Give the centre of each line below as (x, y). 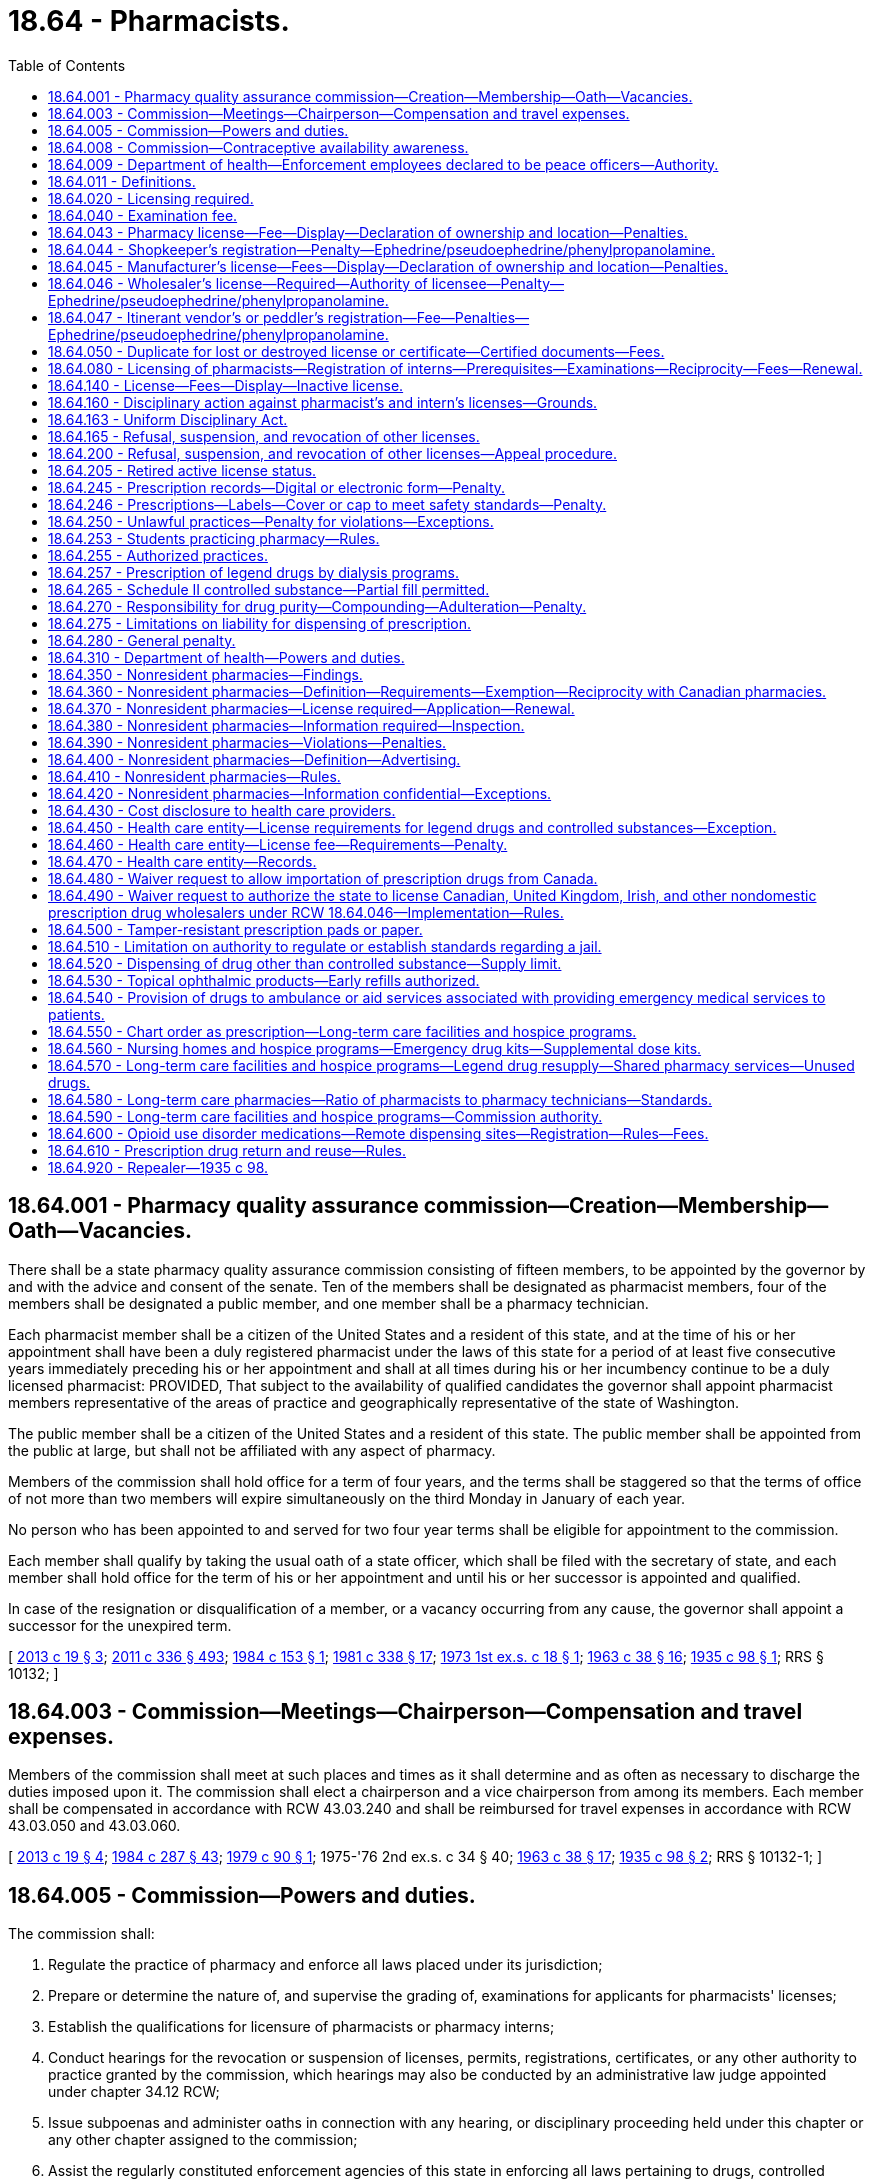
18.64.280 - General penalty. (142, 640)
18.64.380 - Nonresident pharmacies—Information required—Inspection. (286, 725)
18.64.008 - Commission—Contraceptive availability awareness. (258, 147)
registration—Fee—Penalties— (428, 317)
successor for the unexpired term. (120, 1625)
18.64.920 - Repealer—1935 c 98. (158, 1167)
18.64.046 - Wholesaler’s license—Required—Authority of (238, 283)
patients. (76, 1014)
